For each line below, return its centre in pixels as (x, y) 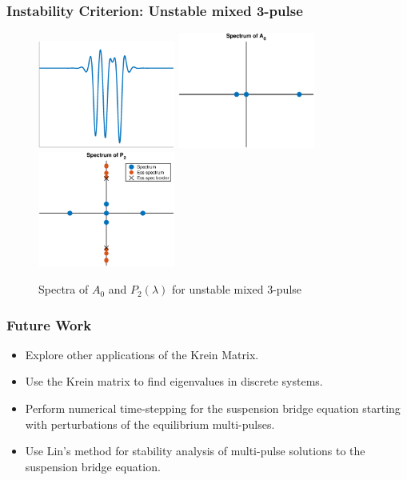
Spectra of (64, 289)
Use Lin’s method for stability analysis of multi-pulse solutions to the (195, 451)
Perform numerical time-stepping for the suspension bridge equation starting (213, 408)
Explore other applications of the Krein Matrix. (142, 354)
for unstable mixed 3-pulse (237, 289)
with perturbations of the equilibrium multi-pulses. (150, 424)
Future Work (49, 324)
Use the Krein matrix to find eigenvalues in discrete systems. (174, 381)
